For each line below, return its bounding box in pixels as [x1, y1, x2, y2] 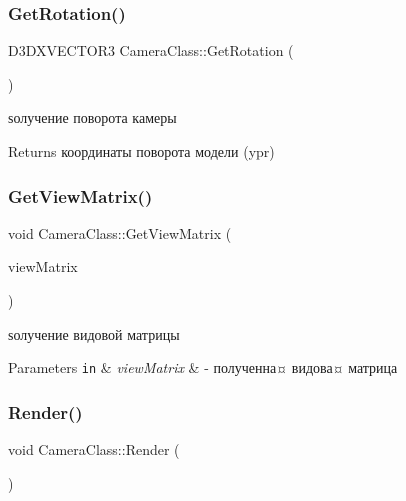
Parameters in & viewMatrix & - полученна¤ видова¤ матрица [8, 357, 398, 378]
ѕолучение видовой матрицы [8, 323, 180, 344]
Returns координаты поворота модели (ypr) [8, 141, 275, 161]
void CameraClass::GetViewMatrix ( [8, 222, 232, 243]
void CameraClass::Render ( [8, 439, 180, 460]
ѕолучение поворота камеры [8, 107, 177, 128]
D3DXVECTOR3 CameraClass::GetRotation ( [8, 40, 294, 61]
